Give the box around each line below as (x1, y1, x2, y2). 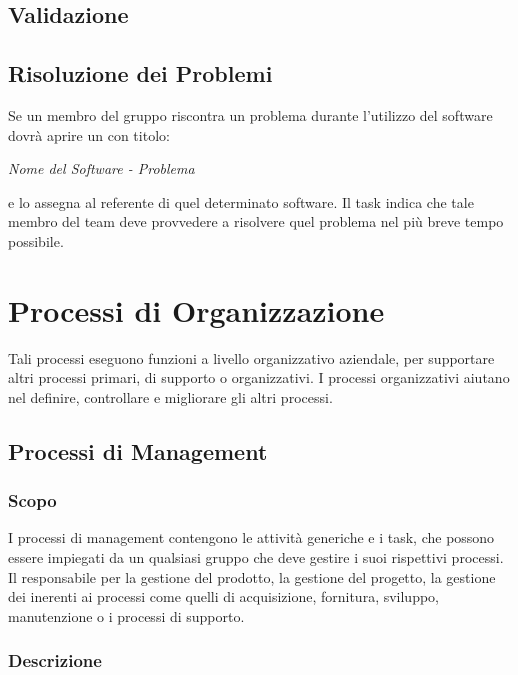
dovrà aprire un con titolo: (8, 124, 170, 145)
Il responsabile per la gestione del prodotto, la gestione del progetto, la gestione (8, 566, 496, 587)
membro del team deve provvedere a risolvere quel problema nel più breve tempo (8, 211, 504, 232)
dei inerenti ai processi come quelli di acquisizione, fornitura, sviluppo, (8, 586, 440, 607)
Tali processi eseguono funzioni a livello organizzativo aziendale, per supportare (8, 347, 495, 368)
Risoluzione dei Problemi (8, 58, 273, 89)
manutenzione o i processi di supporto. (8, 605, 245, 626)
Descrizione (8, 648, 102, 673)
